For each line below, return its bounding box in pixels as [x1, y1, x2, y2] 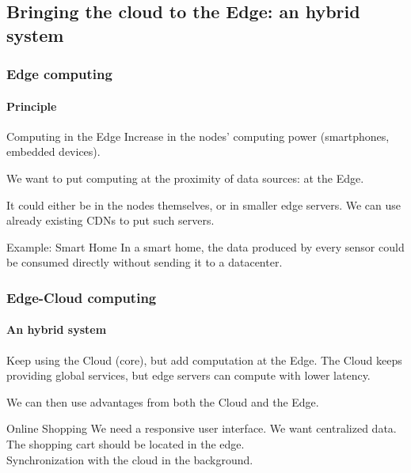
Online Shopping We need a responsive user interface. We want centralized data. [6, 420, 397, 437]
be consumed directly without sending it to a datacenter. [6, 254, 283, 271]
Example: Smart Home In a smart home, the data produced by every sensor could [6, 238, 405, 255]
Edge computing [6, 64, 112, 84]
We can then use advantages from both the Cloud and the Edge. [6, 393, 319, 410]
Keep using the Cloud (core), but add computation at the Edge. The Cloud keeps [6, 351, 402, 368]
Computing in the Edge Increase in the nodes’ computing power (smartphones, [6, 127, 390, 144]
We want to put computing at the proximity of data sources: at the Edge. [6, 170, 364, 186]
